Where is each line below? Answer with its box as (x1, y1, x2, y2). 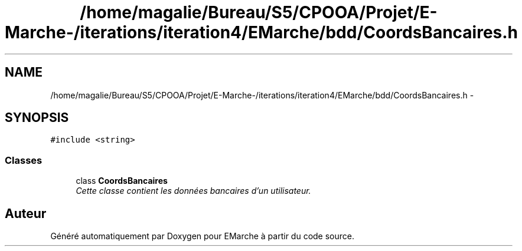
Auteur (5, 206, 47, 221)
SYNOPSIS (5, 110, 69, 125)
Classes (5, 154, 43, 166)
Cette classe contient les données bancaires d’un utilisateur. (76, 186, 311, 196)
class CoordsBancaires (76, 176, 168, 186)
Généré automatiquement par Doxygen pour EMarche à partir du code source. (50, 231, 354, 242)
